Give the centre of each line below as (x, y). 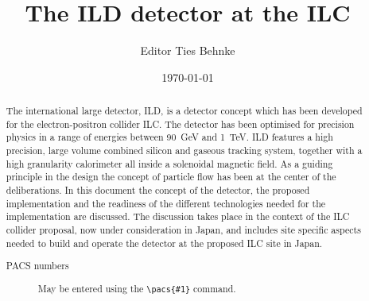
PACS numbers (37, 266)
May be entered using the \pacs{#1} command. (137, 288)
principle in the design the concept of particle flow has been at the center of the (171, 177)
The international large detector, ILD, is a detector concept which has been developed (184, 111)
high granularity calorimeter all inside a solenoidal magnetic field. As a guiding (169, 163)
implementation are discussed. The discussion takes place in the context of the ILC (178, 216)
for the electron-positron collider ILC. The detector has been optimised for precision (180, 123)
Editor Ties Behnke (188, 50)
